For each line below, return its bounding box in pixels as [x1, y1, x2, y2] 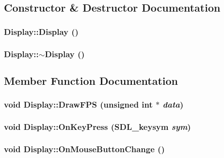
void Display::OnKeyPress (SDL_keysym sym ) [4, 121, 191, 133]
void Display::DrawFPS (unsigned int [4, 98, 153, 111]
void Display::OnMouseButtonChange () [4, 142, 165, 155]
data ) [162, 98, 184, 111]
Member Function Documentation [4, 73, 178, 88]
